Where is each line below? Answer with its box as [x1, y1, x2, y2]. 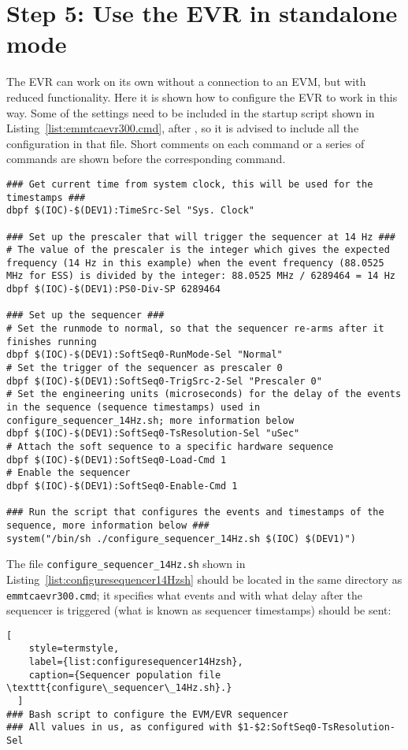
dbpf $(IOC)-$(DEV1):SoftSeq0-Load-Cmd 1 [6, 454, 227, 466]
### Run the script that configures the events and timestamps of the [6, 507, 384, 518]
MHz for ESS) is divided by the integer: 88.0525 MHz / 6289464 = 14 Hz [6, 270, 395, 282]
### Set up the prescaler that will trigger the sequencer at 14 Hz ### [6, 231, 395, 243]
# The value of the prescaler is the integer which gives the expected [6, 244, 390, 256]
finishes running [6, 336, 97, 347]
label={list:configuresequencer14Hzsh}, [28, 656, 243, 668]
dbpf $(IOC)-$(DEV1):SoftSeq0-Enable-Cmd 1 [6, 480, 238, 492]
